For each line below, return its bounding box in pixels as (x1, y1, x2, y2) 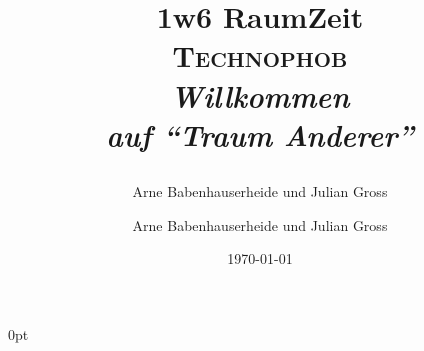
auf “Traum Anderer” (106, 113, 414, 155)
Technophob (172, 35, 348, 76)
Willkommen (170, 74, 350, 116)
